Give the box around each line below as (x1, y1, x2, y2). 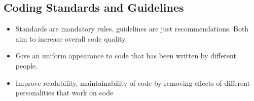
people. (15, 60, 38, 71)
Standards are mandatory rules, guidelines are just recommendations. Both (15, 23, 249, 34)
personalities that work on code (15, 87, 114, 98)
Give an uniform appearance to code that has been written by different (15, 50, 236, 61)
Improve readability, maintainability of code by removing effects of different (15, 77, 250, 88)
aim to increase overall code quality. (15, 33, 127, 44)
